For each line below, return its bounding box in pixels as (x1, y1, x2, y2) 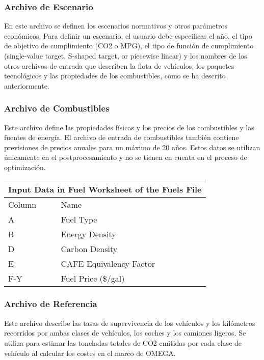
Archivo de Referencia (4, 297, 97, 310)
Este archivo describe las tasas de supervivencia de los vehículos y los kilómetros (4, 317, 255, 328)
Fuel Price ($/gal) (61, 272, 125, 284)
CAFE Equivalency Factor (61, 257, 155, 269)
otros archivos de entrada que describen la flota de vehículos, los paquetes (4, 60, 234, 71)
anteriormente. (4, 80, 49, 91)
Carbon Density (61, 242, 118, 255)
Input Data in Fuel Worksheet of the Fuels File (8, 183, 202, 195)
